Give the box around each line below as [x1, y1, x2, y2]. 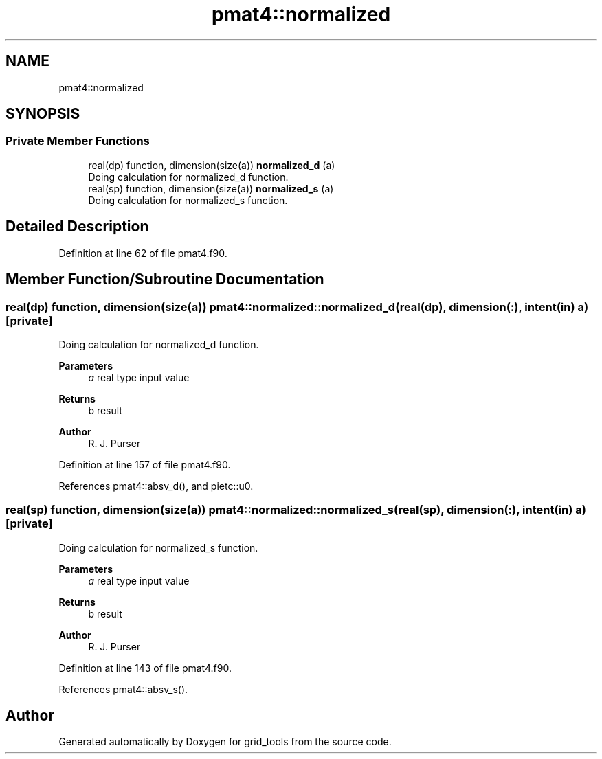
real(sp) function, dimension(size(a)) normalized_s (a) [88, 182, 334, 194]
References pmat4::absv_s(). [58, 683, 188, 695]
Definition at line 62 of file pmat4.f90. [58, 247, 227, 259]
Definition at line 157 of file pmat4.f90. [58, 458, 231, 471]
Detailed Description [5, 218, 149, 236]
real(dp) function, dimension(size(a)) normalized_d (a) [88, 159, 335, 171]
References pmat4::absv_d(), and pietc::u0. [58, 479, 254, 492]
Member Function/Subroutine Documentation [5, 271, 324, 288]
